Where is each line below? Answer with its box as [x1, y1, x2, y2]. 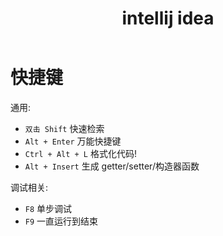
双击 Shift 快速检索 [24, 122, 105, 134]
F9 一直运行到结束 [24, 215, 99, 227]
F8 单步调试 [24, 202, 73, 214]
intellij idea [121, 7, 215, 30]
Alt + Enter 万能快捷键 [24, 135, 122, 147]
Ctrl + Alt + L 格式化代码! [24, 147, 137, 159]
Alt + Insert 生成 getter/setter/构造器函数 [24, 160, 200, 172]
